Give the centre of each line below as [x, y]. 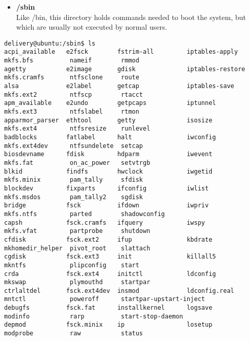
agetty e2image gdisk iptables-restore [125, 69]
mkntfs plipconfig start [72, 265]
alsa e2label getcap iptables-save [119, 86]
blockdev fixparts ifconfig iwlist [106, 188]
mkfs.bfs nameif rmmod [72, 61]
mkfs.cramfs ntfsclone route [72, 78]
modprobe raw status [74, 334]
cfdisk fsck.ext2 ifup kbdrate [108, 239]
